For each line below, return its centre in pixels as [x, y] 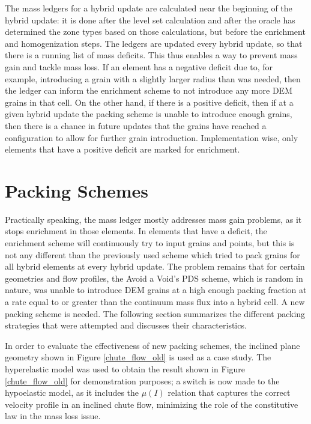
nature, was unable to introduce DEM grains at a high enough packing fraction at [156, 290]
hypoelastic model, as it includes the [72, 392]
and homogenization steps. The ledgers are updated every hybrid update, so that [154, 43]
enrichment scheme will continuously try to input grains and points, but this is [150, 243]
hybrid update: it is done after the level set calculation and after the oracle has [150, 20]
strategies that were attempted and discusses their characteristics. [126, 325]
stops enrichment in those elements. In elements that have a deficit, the [136, 231]
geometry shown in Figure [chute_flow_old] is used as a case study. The [138, 357]
